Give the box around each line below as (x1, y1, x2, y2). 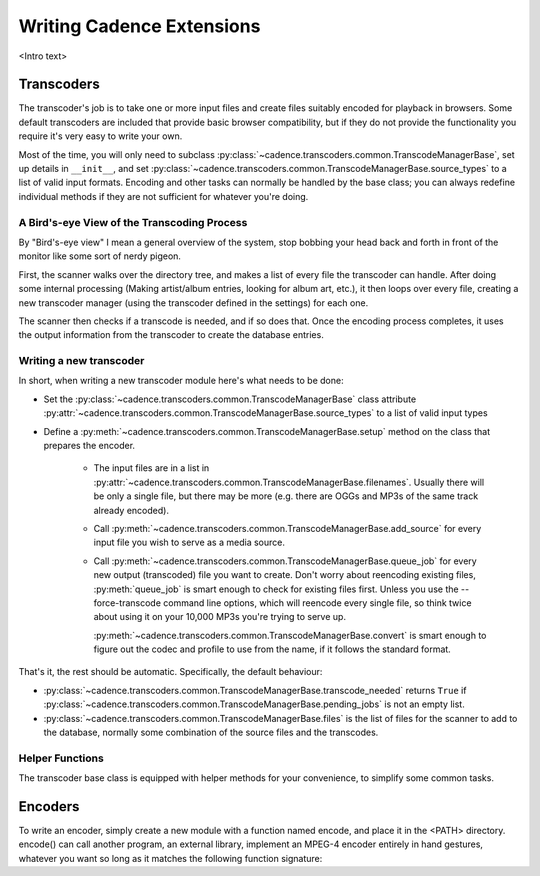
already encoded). (93, 504, 170, 516)
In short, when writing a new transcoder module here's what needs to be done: (18, 375, 344, 387)
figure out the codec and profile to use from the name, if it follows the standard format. (93, 643, 452, 655)
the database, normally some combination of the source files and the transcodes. (43, 726, 379, 739)
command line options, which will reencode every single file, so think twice (163, 596, 472, 609)
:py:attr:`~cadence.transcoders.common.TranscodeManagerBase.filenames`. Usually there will (93, 476, 485, 488)
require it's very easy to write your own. (18, 130, 183, 142)
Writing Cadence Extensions (18, 15, 261, 37)
